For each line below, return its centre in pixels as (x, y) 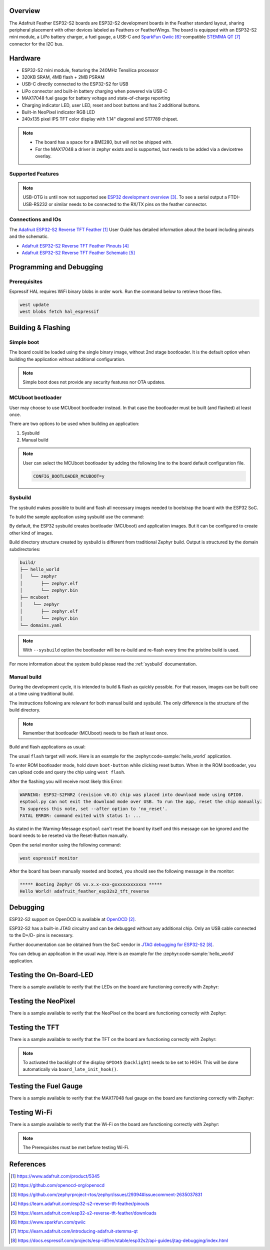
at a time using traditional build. (42, 694)
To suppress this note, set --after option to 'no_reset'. (93, 808)
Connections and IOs (35, 219)
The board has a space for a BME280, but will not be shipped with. (104, 142)
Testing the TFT (34, 1027)
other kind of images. (31, 533)
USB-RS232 (35, 204)
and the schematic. (29, 236)
